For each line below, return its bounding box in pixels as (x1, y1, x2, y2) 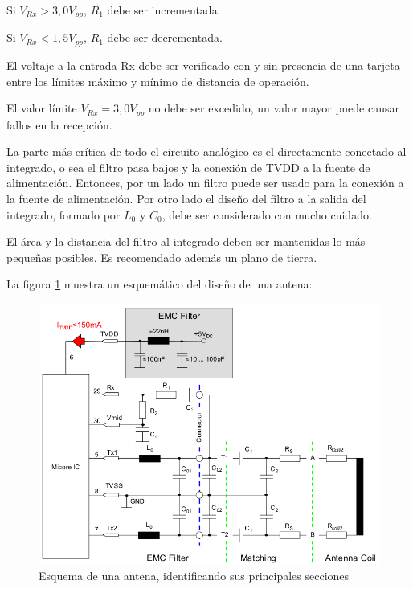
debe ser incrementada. (107, 2, 221, 18)
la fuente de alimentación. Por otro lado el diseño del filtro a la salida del (6, 190, 366, 207)
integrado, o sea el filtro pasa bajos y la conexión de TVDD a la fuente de (6, 158, 370, 175)
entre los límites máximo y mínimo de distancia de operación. (6, 72, 309, 89)
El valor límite (6, 100, 77, 117)
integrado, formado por (6, 206, 121, 223)
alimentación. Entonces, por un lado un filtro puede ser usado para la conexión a (6, 174, 404, 191)
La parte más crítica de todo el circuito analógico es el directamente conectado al (6, 143, 407, 160)
